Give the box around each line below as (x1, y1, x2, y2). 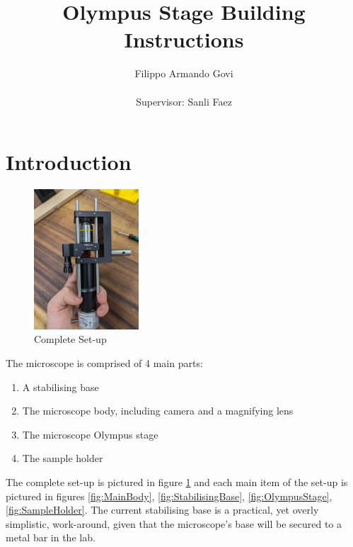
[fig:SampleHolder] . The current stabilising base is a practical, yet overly (6, 502, 319, 517)
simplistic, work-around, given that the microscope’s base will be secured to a (6, 516, 342, 531)
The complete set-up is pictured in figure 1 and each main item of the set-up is (6, 475, 348, 490)
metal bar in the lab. (6, 530, 96, 545)
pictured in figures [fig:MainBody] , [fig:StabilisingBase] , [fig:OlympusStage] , (6, 488, 332, 503)
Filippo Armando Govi (134, 66, 233, 81)
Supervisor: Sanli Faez (136, 94, 232, 108)
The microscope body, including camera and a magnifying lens (22, 403, 294, 418)
